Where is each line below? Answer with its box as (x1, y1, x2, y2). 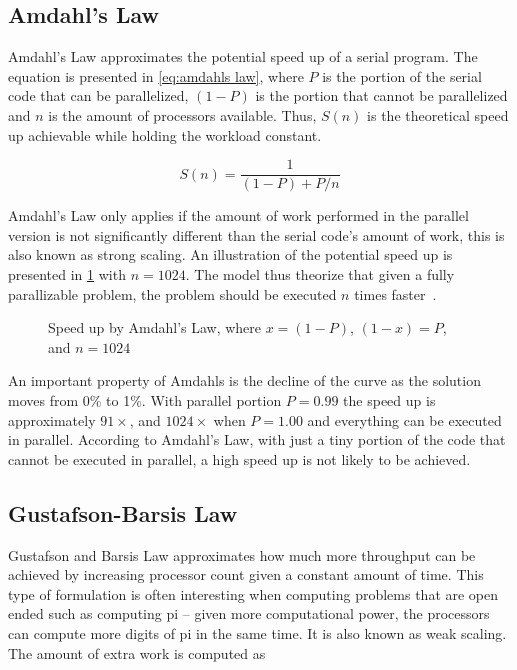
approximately (8, 409, 96, 430)
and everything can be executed (307, 409, 502, 430)
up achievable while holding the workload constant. (8, 124, 322, 145)
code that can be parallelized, (8, 85, 189, 106)
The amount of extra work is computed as (8, 642, 266, 663)
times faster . (354, 283, 437, 304)
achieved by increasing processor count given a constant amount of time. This (8, 564, 484, 585)
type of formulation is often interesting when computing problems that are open (8, 583, 499, 604)
